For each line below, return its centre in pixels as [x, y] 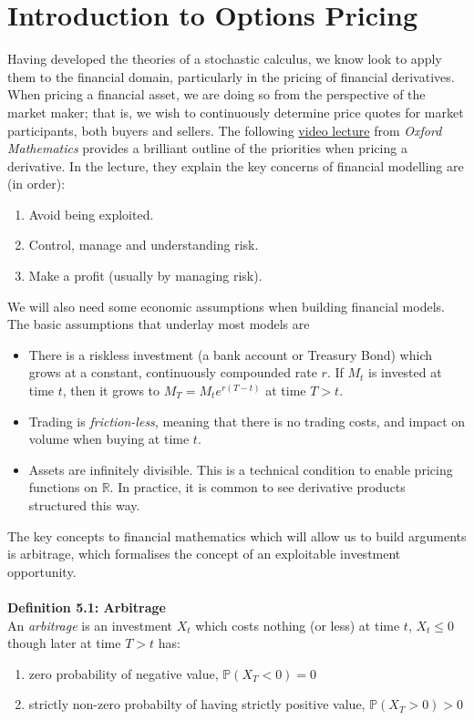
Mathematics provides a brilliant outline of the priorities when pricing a [207, 148]
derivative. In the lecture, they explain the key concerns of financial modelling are [236, 165]
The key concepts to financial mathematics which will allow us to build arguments [237, 535]
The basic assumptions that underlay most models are [159, 324]
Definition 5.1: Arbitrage [87, 607]
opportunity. [42, 571]
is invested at [405, 372]
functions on [63, 487]
